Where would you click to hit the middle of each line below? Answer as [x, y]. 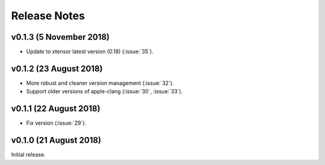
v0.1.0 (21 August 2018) [56, 141]
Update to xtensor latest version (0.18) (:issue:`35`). [90, 52]
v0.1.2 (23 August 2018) [57, 68]
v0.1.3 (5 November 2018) [60, 37]
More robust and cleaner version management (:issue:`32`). [100, 83]
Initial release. [28, 155]
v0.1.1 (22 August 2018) [56, 109]
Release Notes [48, 16]
